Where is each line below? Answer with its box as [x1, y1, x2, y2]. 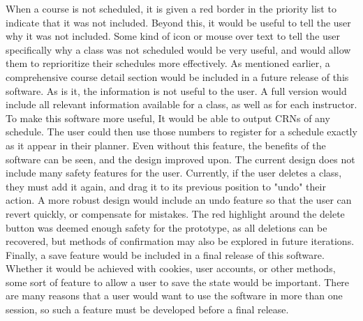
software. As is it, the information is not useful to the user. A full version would [6, 83, 347, 98]
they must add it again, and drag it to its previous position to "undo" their [6, 179, 326, 193]
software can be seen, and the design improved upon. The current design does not [6, 151, 355, 166]
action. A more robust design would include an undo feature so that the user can [6, 193, 352, 207]
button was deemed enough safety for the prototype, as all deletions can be [6, 220, 327, 234]
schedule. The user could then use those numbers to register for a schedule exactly [6, 124, 357, 139]
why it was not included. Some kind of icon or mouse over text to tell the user [6, 29, 341, 43]
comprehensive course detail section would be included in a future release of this [6, 69, 349, 84]
